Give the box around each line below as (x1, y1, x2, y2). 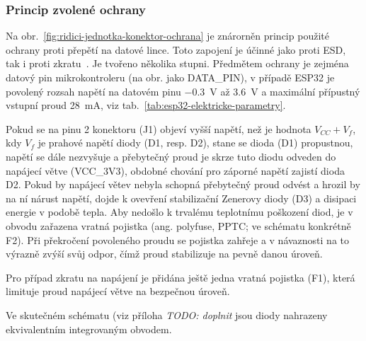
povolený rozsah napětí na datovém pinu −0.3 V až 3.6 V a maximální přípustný (6, 83, 360, 98)
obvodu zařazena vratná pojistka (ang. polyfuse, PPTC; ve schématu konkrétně (6, 218, 351, 233)
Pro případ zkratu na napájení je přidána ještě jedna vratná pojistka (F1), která (6, 270, 355, 284)
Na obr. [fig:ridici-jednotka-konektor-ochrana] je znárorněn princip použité (6, 28, 329, 43)
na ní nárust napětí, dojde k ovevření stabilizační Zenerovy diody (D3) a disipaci (6, 190, 357, 205)
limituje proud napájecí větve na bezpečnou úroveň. (6, 284, 230, 299)
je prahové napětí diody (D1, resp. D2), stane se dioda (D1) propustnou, (38, 135, 353, 150)
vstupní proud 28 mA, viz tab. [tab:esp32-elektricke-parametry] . (6, 98, 286, 112)
